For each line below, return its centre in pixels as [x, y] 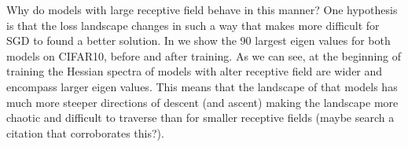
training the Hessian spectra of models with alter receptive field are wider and [195, 71]
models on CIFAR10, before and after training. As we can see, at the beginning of [204, 55]
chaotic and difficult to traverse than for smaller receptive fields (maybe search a [200, 118]
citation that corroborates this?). [85, 132]
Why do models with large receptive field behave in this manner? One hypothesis [202, 9]
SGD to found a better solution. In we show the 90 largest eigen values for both [198, 40]
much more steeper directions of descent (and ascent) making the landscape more [202, 102]
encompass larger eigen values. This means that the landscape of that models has [202, 86]
